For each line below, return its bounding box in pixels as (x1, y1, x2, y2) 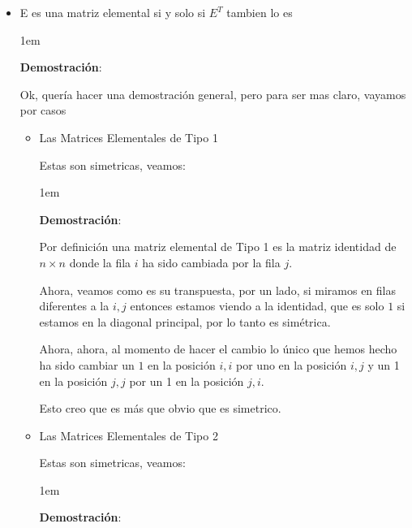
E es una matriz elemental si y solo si (19, 4, 206, 20)
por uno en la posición (236, 356, 347, 373)
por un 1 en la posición (129, 372, 244, 389)
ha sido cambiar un (39, 356, 135, 373)
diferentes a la (39, 297, 109, 314)
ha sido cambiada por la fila (142, 253, 281, 270)
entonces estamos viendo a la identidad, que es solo (130, 297, 384, 314)
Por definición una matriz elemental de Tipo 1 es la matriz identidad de (39, 238, 397, 255)
